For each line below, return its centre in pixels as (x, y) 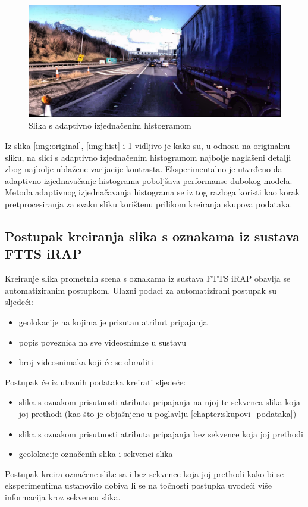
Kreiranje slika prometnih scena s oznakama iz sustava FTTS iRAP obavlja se (148, 279)
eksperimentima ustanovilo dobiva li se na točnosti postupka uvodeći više (138, 485)
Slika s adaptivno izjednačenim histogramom (110, 125)
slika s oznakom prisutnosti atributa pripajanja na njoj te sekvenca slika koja (159, 402)
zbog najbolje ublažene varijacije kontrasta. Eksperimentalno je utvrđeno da (144, 169)
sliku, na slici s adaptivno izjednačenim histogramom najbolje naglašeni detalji (148, 157)
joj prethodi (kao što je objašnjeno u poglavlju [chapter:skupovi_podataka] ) (158, 413)
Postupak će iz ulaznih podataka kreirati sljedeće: (95, 382)
